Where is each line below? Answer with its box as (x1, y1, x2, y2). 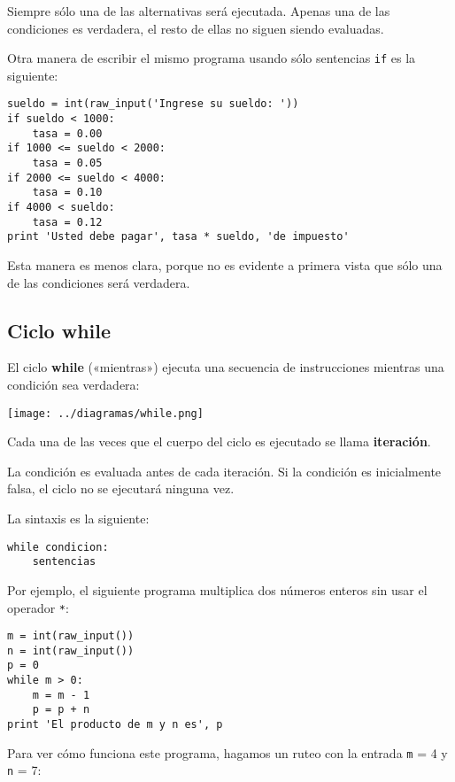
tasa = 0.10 (32, 186, 103, 199)
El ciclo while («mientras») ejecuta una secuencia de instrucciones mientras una (7, 358, 444, 376)
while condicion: (7, 540, 109, 554)
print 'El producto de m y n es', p (7, 718, 223, 732)
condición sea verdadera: (7, 375, 140, 393)
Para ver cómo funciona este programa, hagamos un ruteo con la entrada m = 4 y (7, 743, 448, 762)
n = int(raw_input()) (7, 644, 135, 657)
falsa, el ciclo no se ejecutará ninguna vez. (7, 479, 235, 498)
